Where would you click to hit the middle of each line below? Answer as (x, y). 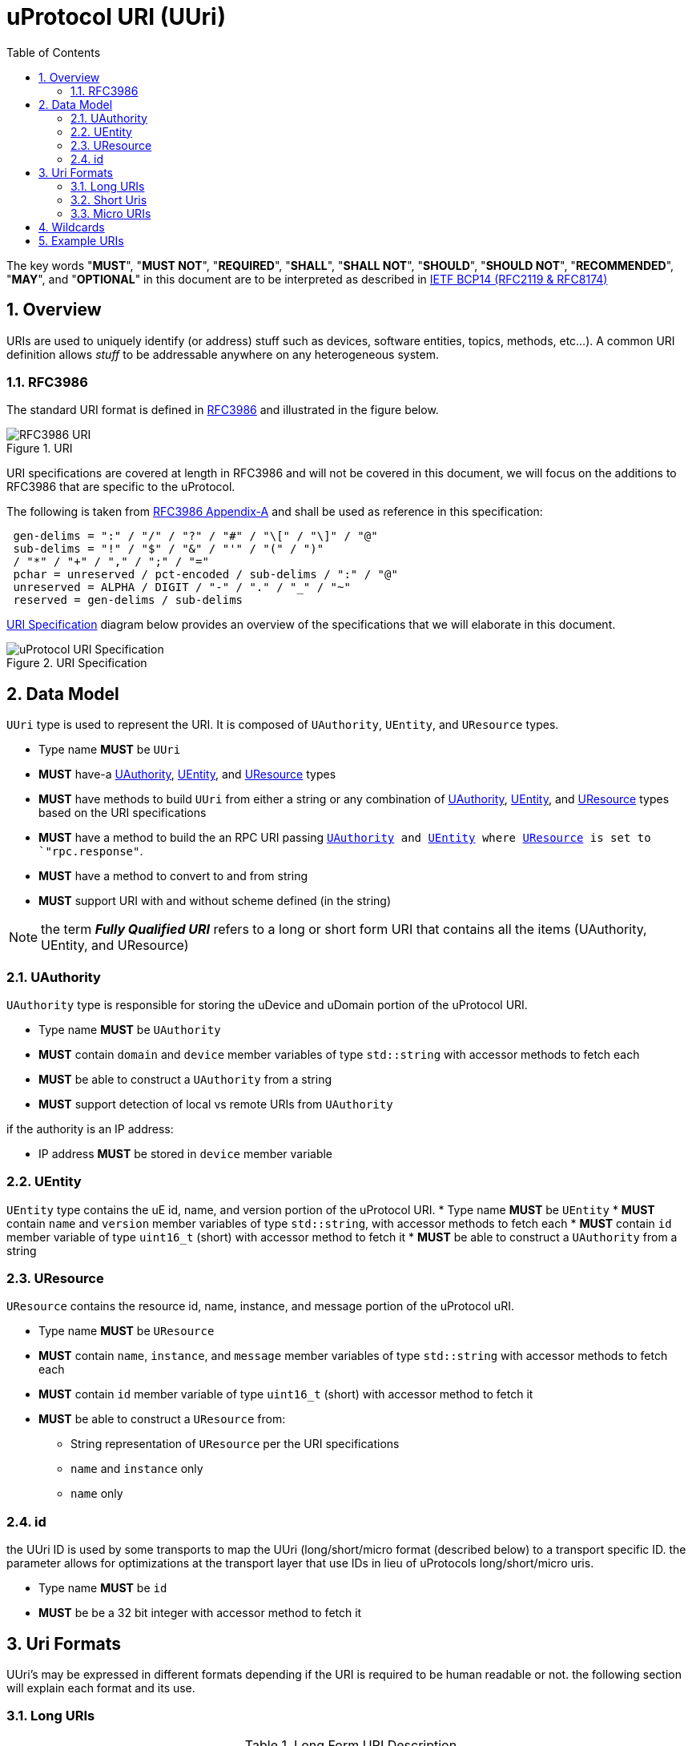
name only (97, 1494)
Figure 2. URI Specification (77, 663)
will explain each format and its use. (101, 1688)
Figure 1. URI (40, 449)
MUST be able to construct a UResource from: (162, 1419)
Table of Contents (54, 52)
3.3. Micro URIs (111, 213)
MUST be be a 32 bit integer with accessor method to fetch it (200, 1613)
